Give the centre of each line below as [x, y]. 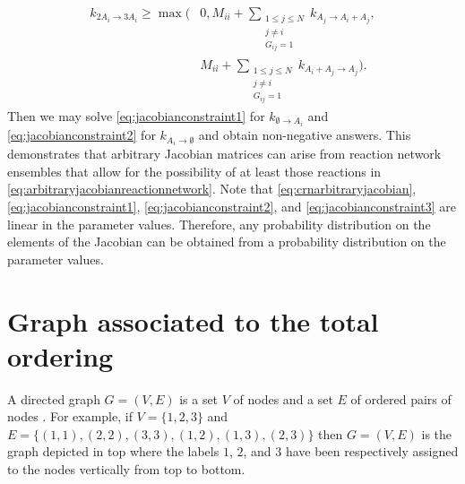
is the [437, 433]
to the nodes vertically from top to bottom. [126, 469]
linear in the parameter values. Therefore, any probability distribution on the [219, 224]
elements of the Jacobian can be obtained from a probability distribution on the [227, 242]
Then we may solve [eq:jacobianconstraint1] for [136, 116]
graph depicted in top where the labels [113, 451]
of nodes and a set [283, 398]
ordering [60, 355]
